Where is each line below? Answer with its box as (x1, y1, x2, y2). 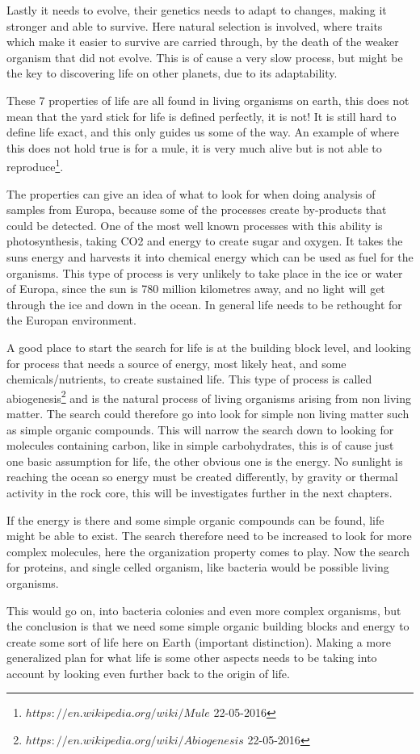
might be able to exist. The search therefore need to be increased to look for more (6, 527, 412, 544)
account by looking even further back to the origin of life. (6, 664, 290, 681)
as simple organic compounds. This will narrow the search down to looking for (6, 421, 394, 438)
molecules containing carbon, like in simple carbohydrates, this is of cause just (6, 437, 394, 454)
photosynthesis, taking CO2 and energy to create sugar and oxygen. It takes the (6, 232, 403, 249)
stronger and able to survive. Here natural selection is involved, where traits (6, 17, 383, 34)
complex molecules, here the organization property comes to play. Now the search (6, 542, 409, 559)
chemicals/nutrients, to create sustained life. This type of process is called (6, 371, 372, 387)
